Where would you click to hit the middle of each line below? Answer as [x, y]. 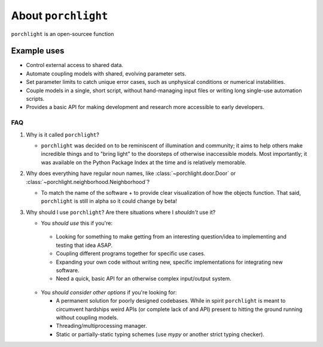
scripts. [35, 99]
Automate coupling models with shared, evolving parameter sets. [106, 73]
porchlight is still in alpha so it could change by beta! [109, 201]
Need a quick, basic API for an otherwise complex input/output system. [144, 279]
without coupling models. [87, 317]
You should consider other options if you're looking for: [109, 292]
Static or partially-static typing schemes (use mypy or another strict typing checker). [160, 334]
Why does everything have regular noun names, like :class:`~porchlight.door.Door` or [131, 173]
